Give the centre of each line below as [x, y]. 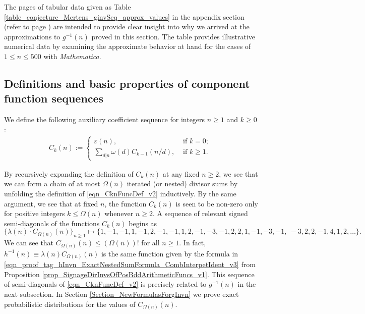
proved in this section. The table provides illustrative [173, 36]
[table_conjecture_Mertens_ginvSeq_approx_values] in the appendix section [124, 16]
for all [150, 243]
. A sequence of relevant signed [200, 213]
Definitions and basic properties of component [127, 83]
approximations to [32, 36]
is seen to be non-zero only [217, 203]
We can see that [29, 243]
